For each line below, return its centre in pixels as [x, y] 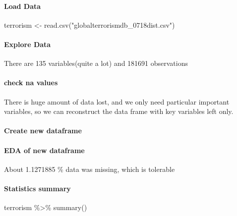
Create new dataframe [43, 131]
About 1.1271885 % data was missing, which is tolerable [89, 169]
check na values [31, 82]
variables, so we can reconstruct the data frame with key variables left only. [119, 111]
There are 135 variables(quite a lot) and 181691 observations [96, 63]
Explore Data [28, 44]
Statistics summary [37, 188]
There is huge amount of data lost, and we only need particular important [117, 101]
